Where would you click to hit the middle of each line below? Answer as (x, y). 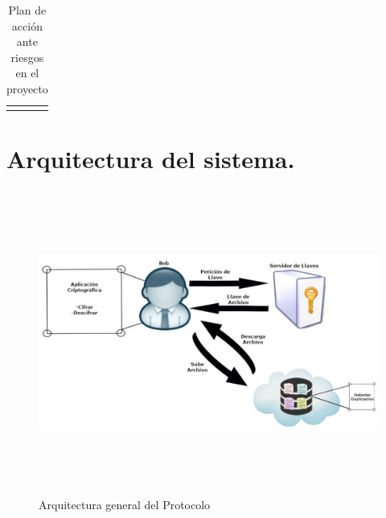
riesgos (27, 57)
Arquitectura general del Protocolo (125, 504)
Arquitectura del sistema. (151, 158)
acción (27, 25)
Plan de (27, 10)
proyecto (27, 88)
